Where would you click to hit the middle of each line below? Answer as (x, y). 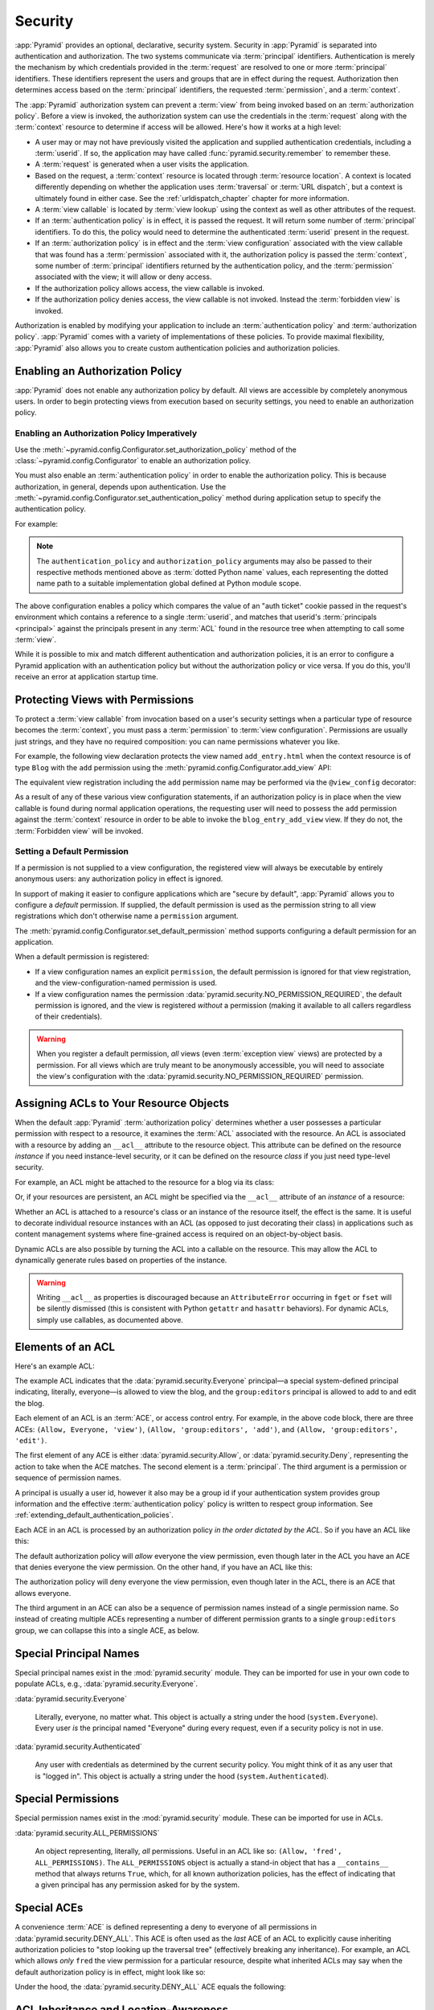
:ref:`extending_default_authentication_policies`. (94, 1515)
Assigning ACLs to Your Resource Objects (122, 1103)
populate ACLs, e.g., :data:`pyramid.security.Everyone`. (106, 1684)
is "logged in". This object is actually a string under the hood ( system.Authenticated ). (182, 1776)
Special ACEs (49, 1908)
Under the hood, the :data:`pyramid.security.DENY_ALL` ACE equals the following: (151, 1987)
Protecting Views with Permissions (104, 699)
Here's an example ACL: (55, 1366)
